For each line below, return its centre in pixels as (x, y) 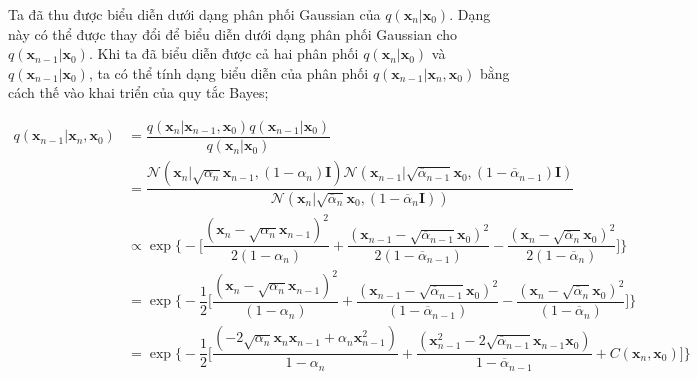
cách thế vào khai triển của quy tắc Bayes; (138, 92)
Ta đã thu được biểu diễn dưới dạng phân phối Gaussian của (194, 14)
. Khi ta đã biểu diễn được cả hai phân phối (223, 53)
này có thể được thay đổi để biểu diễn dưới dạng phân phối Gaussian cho (233, 33)
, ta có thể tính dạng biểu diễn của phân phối (228, 72)
